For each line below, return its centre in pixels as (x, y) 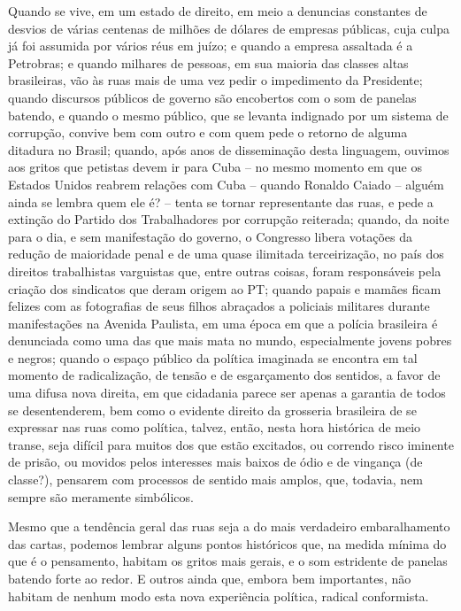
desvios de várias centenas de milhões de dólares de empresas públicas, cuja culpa (229, 28)
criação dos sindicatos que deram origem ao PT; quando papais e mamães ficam (225, 288)
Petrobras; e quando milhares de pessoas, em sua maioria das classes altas (208, 62)
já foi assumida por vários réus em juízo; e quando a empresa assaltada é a (211, 46)
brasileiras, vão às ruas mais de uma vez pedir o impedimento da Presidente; (215, 80)
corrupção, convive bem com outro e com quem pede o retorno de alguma (208, 132)
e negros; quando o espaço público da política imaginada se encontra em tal (213, 357)
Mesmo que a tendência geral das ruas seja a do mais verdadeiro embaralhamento (229, 526)
